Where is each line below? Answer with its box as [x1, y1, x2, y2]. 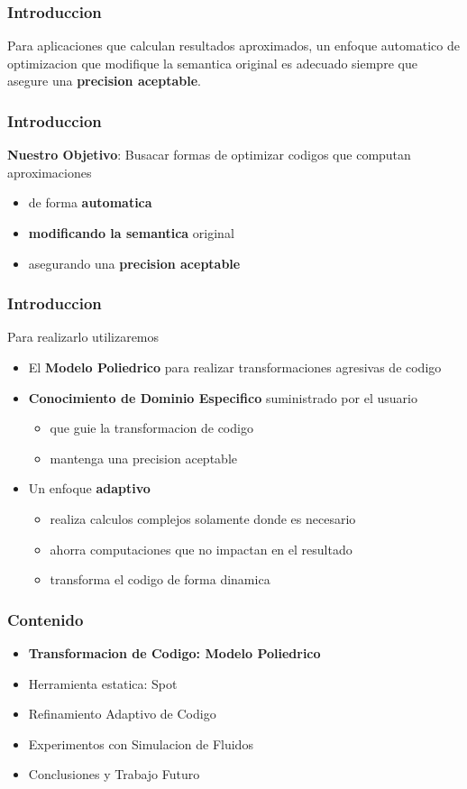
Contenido [7, 608, 84, 630]
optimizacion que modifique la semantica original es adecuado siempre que [7, 53, 417, 72]
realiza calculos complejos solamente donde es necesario [50, 509, 356, 528]
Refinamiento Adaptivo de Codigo [28, 704, 216, 723]
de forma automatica [28, 193, 152, 212]
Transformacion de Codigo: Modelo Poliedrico [28, 643, 321, 662]
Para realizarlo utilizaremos [7, 327, 160, 346]
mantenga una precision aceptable [50, 448, 237, 467]
